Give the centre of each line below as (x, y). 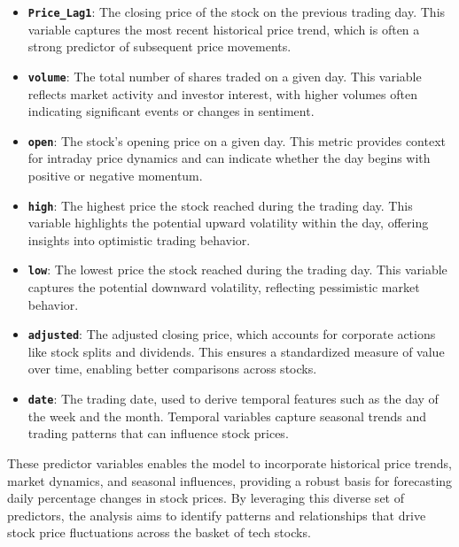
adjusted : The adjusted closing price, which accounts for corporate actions (232, 334)
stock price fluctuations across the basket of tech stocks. (159, 532)
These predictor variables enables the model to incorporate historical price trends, (229, 462)
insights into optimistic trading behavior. (139, 239)
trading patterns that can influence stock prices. (158, 433)
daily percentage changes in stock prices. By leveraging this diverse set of (206, 498)
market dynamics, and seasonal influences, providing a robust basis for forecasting (230, 480)
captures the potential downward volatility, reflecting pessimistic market (224, 287)
